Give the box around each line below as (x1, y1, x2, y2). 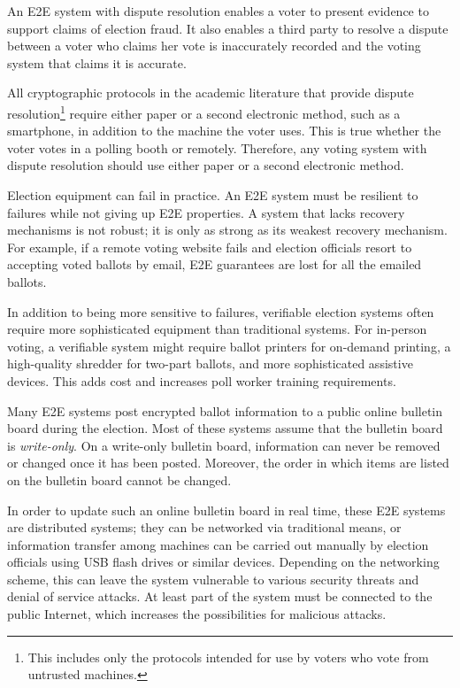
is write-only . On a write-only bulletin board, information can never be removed (7, 436, 441, 454)
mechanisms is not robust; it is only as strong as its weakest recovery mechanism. (7, 220, 448, 239)
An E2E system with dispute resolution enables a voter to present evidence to (7, 2, 429, 19)
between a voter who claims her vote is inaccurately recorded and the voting (7, 36, 421, 55)
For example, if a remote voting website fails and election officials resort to (7, 237, 412, 256)
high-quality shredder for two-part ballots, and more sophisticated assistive (7, 354, 413, 373)
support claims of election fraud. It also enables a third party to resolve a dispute (7, 19, 448, 37)
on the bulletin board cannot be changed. (7, 470, 232, 489)
